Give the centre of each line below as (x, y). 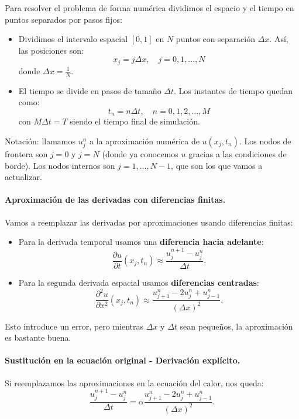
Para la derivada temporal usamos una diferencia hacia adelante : (141, 242)
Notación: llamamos (40, 141)
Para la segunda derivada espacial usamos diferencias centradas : (139, 283)
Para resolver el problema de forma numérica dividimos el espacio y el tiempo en (149, 8)
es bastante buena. (38, 337)
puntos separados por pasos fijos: (63, 19)
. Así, (279, 39)
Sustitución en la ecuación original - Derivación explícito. (123, 360)
